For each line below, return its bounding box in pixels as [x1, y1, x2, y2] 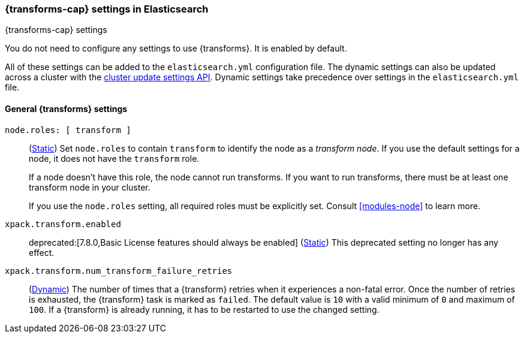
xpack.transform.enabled [5, 219, 121, 229]
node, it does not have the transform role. [29, 153, 200, 164]
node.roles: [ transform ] [5, 125, 131, 135]
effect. [29, 247, 55, 258]
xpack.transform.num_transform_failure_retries [5, 265, 233, 276]
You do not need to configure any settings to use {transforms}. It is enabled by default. [5, 43, 347, 54]
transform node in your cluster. [29, 182, 150, 192]
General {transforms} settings [5, 103, 128, 114]
